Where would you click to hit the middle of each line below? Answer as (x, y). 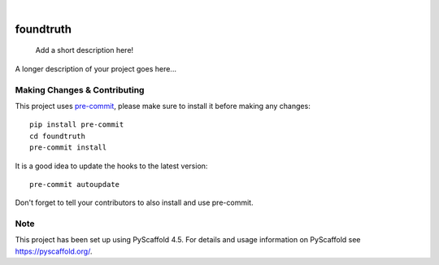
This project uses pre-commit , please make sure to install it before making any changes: (163, 106)
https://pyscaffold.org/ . (54, 251)
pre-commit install (68, 148)
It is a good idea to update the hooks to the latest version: (111, 166)
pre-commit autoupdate (75, 184)
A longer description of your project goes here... (96, 68)
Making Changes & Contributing (80, 89)
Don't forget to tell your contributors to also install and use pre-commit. (134, 202)
